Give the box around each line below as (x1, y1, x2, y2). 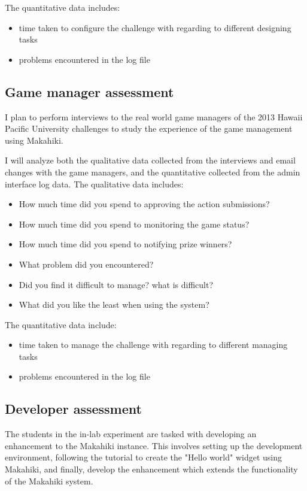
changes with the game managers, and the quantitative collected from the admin (5, 165, 300, 178)
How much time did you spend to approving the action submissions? (19, 198, 270, 210)
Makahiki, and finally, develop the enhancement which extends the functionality (5, 463, 298, 475)
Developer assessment (5, 399, 142, 418)
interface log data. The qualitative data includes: (5, 177, 184, 190)
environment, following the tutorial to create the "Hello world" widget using (5, 451, 282, 463)
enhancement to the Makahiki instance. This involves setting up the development (5, 439, 303, 451)
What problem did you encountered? (19, 257, 154, 270)
